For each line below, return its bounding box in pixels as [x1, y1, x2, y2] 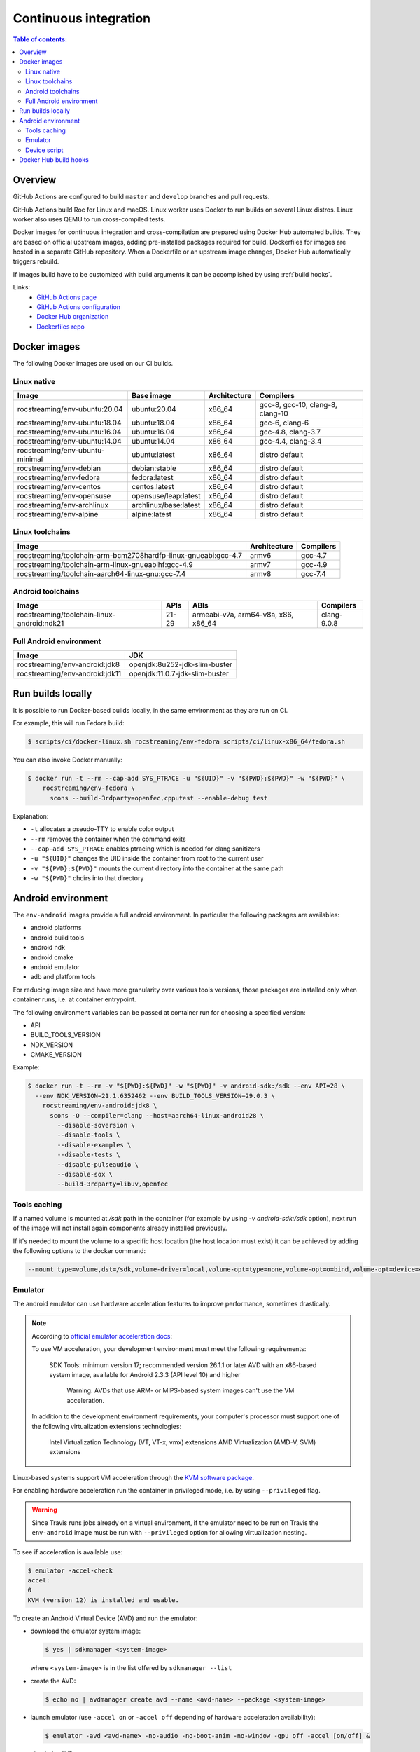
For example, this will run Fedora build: [13, 719, 125, 727]
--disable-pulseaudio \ [57, 1161, 139, 1168]
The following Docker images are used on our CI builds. [13, 359, 174, 367]
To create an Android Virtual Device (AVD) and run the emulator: [13, 1614, 198, 1622]
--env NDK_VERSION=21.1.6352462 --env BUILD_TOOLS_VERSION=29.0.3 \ [35, 1092, 276, 1100]
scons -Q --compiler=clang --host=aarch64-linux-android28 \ [50, 1111, 265, 1119]
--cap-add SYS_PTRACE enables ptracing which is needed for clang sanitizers [30, 844, 260, 853]
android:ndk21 [17, 619, 64, 629]
